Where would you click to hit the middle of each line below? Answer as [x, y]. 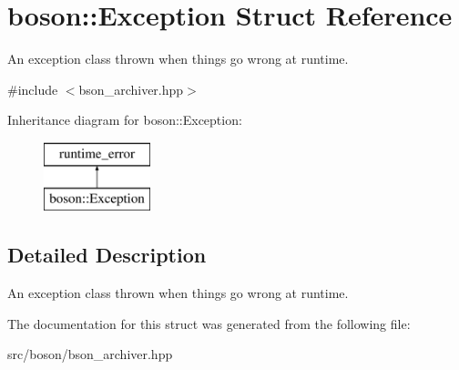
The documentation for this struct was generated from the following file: [209, 323]
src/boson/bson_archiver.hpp [90, 354]
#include [33, 89]
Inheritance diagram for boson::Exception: [125, 120]
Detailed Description [107, 255]
